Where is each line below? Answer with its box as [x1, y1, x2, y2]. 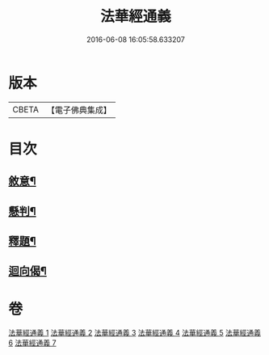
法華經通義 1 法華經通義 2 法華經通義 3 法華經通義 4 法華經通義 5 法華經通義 [8, 328, 261, 338]
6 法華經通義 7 [8, 338, 57, 348]
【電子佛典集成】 [46, 104, 111, 116]
